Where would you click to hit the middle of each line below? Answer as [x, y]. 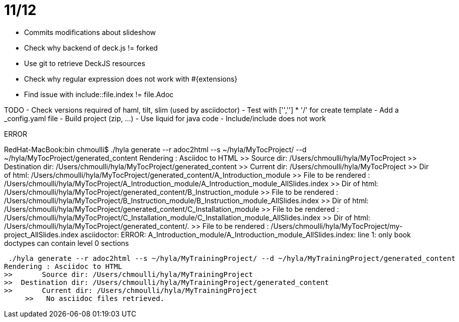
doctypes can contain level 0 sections [67, 243]
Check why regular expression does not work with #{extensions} [131, 79]
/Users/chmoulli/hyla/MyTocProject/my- [337, 226]
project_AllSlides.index [41, 234]
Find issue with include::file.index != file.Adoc [99, 94]
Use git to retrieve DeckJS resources [85, 63]
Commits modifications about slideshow [90, 32]
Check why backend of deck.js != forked [91, 48]
